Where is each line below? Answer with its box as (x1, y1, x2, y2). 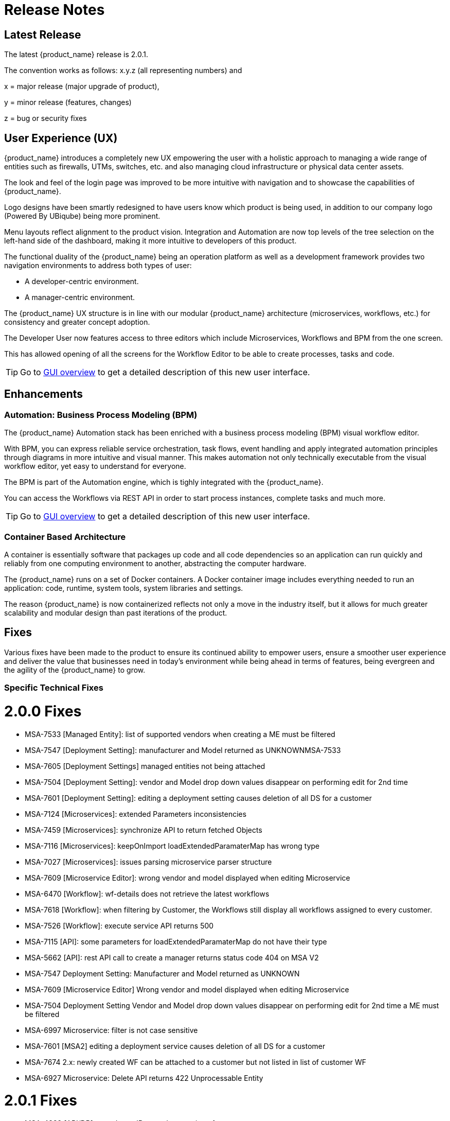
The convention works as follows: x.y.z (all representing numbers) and (4, 66, 242, 75)
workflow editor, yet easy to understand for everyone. (4, 462, 186, 471)
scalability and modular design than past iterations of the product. (4, 608, 227, 617)
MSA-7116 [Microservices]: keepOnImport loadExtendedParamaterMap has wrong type (25, 841, 320, 850)
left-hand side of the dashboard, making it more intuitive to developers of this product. (4, 236, 297, 246)
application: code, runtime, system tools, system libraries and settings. (4, 583, 243, 592)
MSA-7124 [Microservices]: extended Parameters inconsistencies (25, 809, 247, 818)
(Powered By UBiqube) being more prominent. (4, 212, 160, 221)
